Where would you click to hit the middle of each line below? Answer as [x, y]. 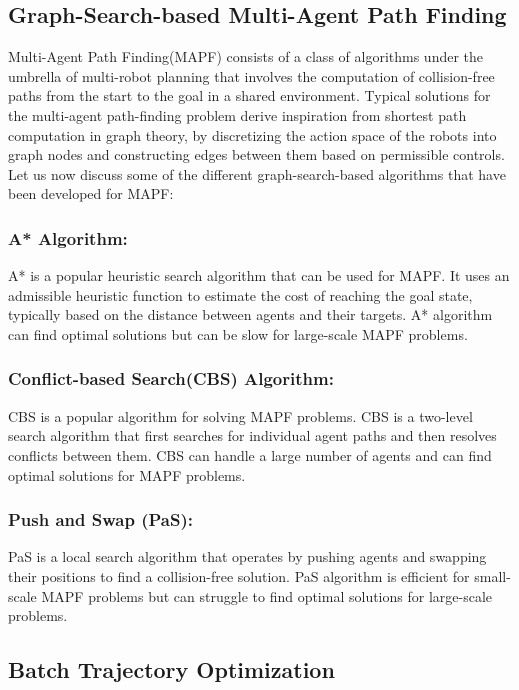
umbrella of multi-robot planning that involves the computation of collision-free [251, 75]
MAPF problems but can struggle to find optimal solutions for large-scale [267, 595]
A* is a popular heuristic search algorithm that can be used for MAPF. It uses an [259, 275]
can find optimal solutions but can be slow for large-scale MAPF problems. [238, 333]
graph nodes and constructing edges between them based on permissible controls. [256, 154]
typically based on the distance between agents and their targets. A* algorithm [250, 314]
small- [492, 575]
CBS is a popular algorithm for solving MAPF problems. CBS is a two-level [240, 415]
